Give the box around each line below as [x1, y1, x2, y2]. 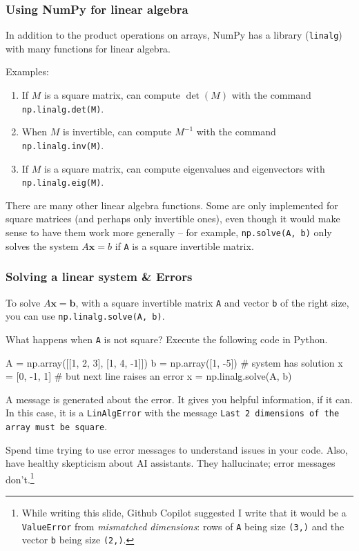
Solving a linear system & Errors [6, 268, 193, 285]
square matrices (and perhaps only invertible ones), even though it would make [6, 211, 340, 226]
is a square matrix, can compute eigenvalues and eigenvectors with [44, 161, 325, 175]
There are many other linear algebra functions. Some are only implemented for [6, 197, 338, 212]
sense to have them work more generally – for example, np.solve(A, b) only [6, 225, 332, 239]
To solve [6, 295, 41, 309]
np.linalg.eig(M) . [21, 175, 104, 189]
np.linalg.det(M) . [21, 101, 104, 115]
